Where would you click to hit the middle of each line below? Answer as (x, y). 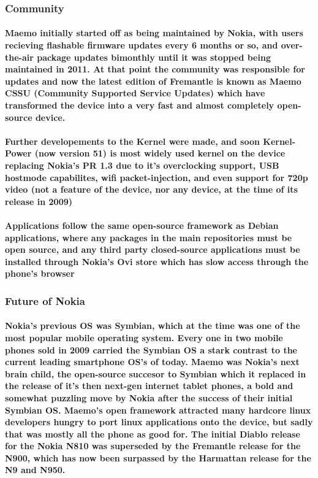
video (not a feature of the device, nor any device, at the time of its (151, 189)
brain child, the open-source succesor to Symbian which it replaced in (156, 373)
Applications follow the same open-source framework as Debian (142, 225)
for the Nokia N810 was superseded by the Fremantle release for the (153, 446)
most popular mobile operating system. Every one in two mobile (144, 337)
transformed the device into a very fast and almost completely (140, 105)
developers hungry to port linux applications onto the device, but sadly (159, 422)
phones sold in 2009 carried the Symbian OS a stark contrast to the (151, 349)
